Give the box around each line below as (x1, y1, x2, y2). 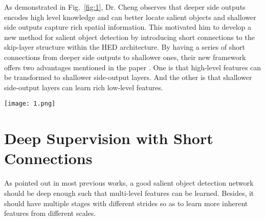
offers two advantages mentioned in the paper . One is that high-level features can (4, 62, 261, 72)
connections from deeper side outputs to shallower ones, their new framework (4, 51, 246, 62)
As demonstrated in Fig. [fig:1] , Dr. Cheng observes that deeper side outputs (4, 2, 246, 12)
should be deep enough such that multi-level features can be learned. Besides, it (4, 187, 254, 198)
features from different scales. (4, 208, 96, 218)
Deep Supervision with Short (4, 128, 213, 149)
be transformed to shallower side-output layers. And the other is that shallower (4, 72, 252, 83)
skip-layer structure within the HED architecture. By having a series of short (4, 42, 246, 52)
